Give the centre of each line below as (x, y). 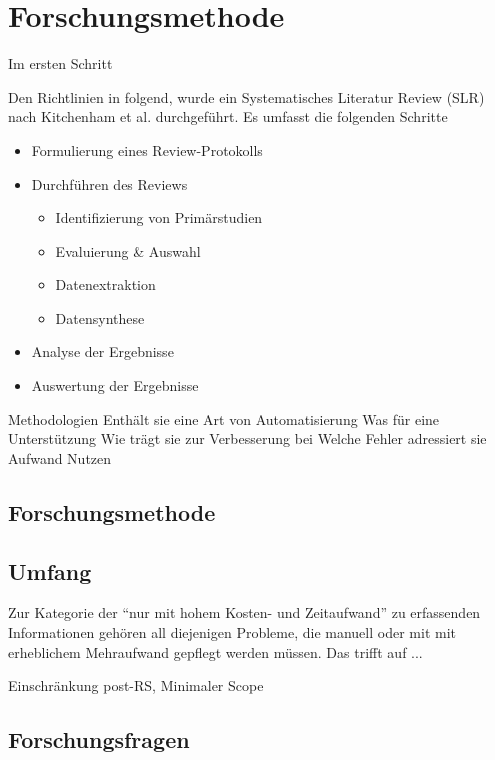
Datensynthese (100, 317)
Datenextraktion (105, 284)
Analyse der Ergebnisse (102, 351)
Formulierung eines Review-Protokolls (147, 149)
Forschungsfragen (99, 739)
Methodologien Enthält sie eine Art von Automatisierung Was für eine (224, 418)
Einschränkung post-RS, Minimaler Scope (136, 685)
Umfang (50, 570)
